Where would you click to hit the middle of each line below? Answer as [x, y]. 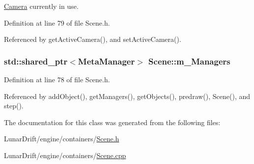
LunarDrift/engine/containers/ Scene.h [62, 139]
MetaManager [106, 61]
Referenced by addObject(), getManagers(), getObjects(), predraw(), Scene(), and [127, 96]
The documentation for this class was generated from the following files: [112, 122]
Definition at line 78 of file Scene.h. [57, 79]
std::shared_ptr [36, 61]
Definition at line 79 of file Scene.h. [57, 22]
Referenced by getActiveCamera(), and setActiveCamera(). [93, 39]
